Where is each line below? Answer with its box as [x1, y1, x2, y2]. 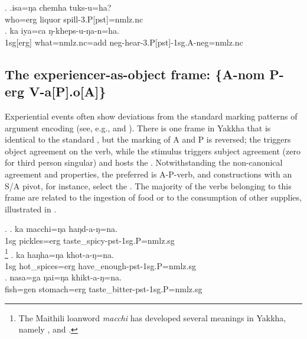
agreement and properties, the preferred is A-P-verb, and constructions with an [5, 167, 292, 180]
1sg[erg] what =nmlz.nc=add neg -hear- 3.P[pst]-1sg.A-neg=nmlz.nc [5, 35, 243, 48]
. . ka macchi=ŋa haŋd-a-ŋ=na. [5, 222, 117, 235]
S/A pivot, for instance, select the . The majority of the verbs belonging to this [5, 179, 292, 192]
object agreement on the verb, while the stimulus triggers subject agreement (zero [5, 144, 301, 157]
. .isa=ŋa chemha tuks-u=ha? [5, 1, 112, 13]
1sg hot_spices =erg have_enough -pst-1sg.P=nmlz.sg [5, 259, 196, 272]
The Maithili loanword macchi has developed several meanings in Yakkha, [18, 311, 286, 324]
